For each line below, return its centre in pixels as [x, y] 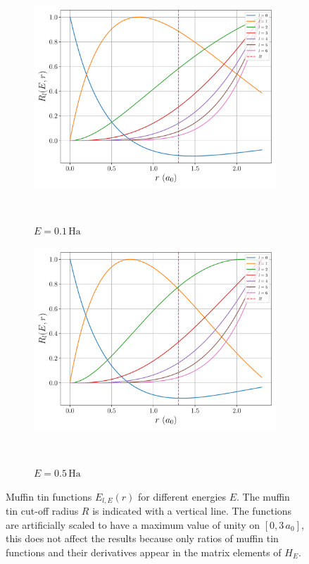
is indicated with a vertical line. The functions [192, 511]
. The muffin [263, 496]
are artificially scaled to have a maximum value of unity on [133, 524]
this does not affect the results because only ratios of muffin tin [142, 538]
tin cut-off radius [42, 511]
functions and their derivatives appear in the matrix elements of [144, 552]
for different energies [182, 496]
